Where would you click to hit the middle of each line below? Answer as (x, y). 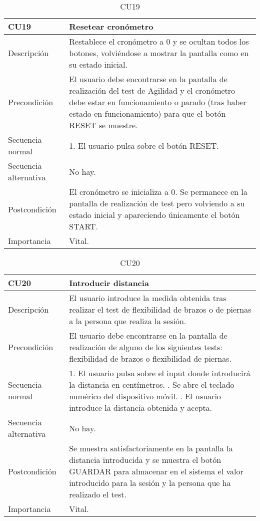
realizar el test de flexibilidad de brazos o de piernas (160, 309)
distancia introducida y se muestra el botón (145, 460)
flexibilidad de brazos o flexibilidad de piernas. (150, 358)
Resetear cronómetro (111, 26)
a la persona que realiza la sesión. (128, 321)
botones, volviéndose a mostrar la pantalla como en (159, 53)
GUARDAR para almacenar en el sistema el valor (156, 471)
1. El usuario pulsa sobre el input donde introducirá (160, 373)
